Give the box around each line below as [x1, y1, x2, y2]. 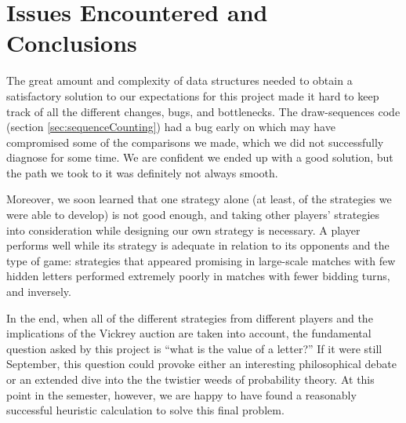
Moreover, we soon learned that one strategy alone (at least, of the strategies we [6, 191, 392, 207]
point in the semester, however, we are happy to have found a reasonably [6, 386, 357, 403]
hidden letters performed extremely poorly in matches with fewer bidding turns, [6, 268, 390, 284]
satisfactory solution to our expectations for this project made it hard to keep [6, 87, 379, 104]
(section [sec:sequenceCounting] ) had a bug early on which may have [6, 119, 335, 135]
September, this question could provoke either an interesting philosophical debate [6, 356, 397, 372]
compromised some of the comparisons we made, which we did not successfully [6, 133, 384, 150]
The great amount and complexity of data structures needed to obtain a [6, 72, 353, 89]
